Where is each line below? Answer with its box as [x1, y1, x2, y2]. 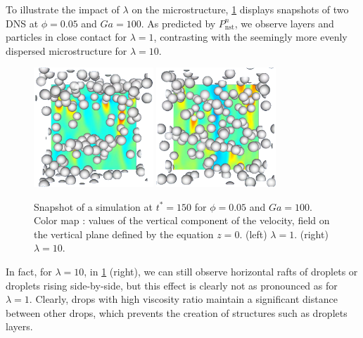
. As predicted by [141, 15, 216, 30]
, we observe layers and [234, 15, 334, 30]
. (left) [239, 226, 267, 241]
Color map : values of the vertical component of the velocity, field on [34, 213, 330, 228]
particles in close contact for [6, 30, 127, 44]
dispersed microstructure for [6, 43, 127, 58]
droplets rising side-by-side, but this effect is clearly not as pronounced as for [6, 278, 338, 292]
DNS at [6, 15, 39, 30]
